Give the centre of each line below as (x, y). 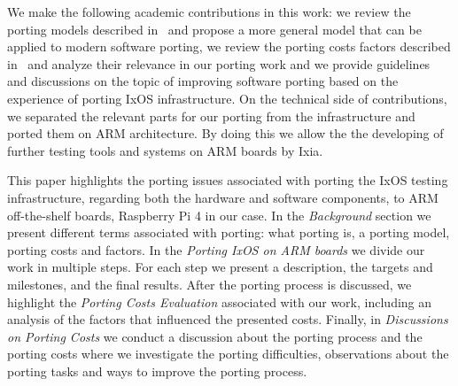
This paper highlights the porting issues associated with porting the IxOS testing (228, 180)
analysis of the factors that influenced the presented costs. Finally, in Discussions (228, 319)
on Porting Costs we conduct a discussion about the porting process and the (215, 336)
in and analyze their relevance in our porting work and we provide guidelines (219, 63)
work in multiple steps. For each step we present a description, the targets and (220, 267)
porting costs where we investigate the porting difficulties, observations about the (228, 354)
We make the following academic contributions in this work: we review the (209, 12)
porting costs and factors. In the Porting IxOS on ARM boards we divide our (216, 249)
